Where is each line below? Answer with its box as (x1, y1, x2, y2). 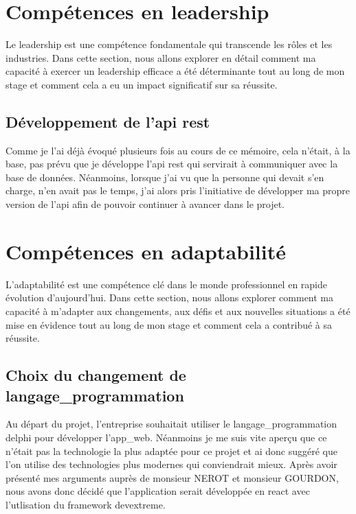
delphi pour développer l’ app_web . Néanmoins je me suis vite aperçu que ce (5, 430, 327, 444)
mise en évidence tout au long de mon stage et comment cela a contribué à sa (5, 317, 333, 331)
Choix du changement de (5, 364, 186, 386)
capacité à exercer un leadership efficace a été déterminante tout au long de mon (5, 64, 345, 78)
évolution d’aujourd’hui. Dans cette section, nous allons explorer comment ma (5, 290, 334, 305)
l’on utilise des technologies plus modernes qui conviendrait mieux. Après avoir (5, 457, 337, 471)
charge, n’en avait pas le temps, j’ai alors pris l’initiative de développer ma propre (5, 183, 351, 198)
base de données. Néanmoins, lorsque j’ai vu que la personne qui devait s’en (5, 170, 324, 184)
